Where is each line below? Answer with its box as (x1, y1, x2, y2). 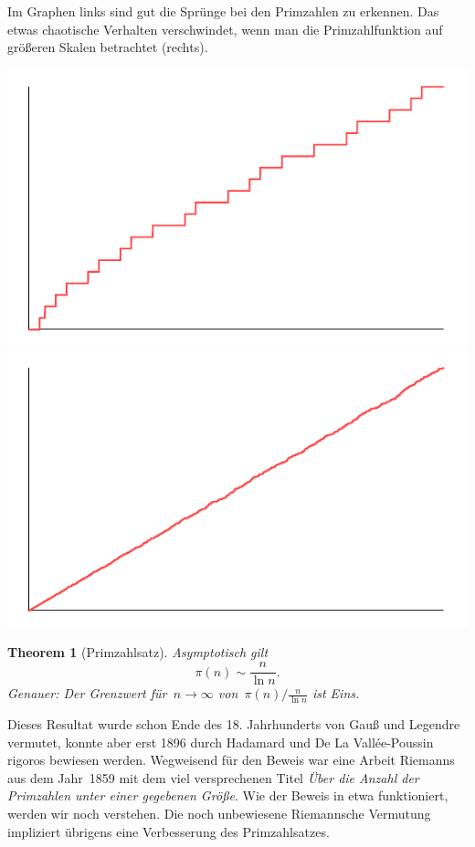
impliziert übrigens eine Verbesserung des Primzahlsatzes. (7, 821, 330, 841)
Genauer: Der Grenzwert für (7, 684, 167, 703)
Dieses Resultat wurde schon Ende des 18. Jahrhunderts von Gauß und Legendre (7, 714, 460, 733)
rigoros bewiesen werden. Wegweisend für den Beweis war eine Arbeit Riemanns (7, 750, 455, 769)
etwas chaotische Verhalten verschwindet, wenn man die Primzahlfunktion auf (7, 19, 443, 38)
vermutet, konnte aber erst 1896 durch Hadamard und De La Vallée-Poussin (7, 732, 434, 751)
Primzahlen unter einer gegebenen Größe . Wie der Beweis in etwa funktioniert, (7, 786, 449, 805)
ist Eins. (311, 684, 360, 703)
